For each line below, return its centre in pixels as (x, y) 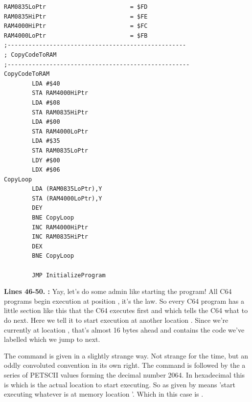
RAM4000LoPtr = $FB (76, 35)
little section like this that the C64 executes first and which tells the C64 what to (126, 310)
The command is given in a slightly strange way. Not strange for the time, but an (126, 355)
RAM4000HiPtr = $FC (76, 26)
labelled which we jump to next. (52, 339)
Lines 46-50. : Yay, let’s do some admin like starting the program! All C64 (118, 291)
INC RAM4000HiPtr (60, 227)
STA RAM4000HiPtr (60, 93)
